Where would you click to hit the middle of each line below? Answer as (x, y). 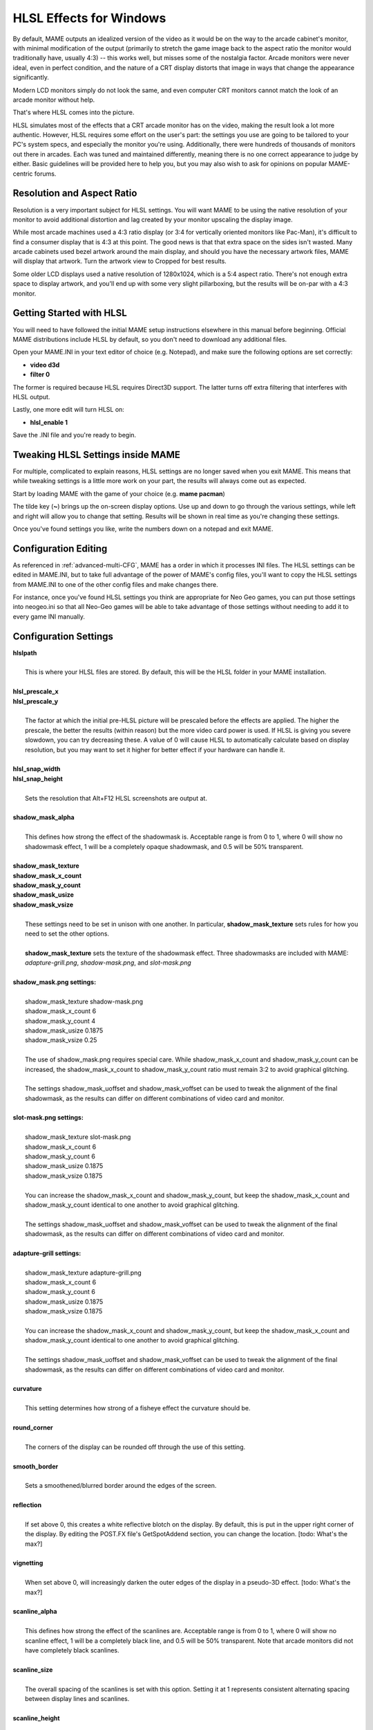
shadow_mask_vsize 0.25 (61, 1040)
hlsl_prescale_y (36, 701)
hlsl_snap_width (37, 769)
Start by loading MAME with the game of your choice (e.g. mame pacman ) (119, 493)
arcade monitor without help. (54, 100)
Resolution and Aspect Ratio (75, 193)
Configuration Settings (63, 636)
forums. (45, 174)
